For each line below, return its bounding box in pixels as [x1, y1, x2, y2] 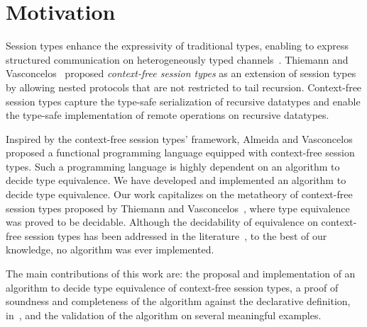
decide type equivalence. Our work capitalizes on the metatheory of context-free [6, 187, 353, 202]
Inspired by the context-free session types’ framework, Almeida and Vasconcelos [6, 131, 353, 146]
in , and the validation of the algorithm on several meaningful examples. [6, 307, 322, 322]
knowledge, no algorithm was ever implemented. [6, 242, 214, 257]
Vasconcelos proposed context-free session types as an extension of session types [6, 66, 356, 81]
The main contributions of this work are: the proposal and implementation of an [6, 266, 356, 281]
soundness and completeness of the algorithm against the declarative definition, [6, 294, 351, 309]
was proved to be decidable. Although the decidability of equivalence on [6, 214, 318, 229]
